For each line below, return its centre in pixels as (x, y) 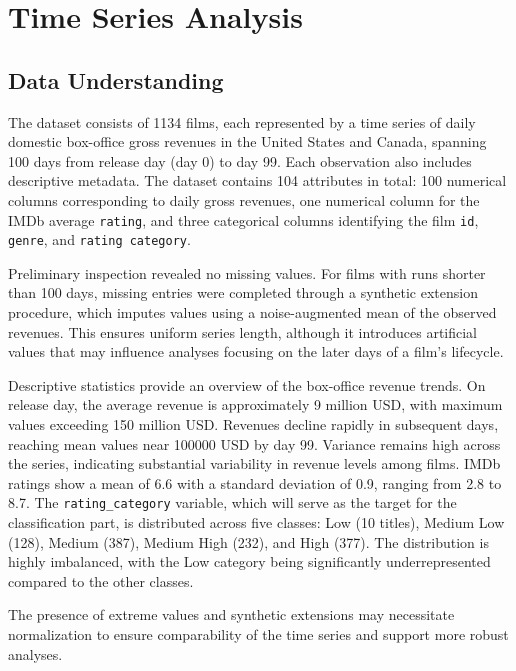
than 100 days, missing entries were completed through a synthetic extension (243, 292)
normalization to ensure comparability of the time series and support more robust (258, 634)
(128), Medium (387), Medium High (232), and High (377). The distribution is (248, 541)
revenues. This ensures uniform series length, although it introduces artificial (243, 331)
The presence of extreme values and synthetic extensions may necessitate (231, 614)
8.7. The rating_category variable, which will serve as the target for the (232, 502)
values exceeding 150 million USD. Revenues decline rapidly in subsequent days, (253, 424)
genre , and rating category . (99, 239)
